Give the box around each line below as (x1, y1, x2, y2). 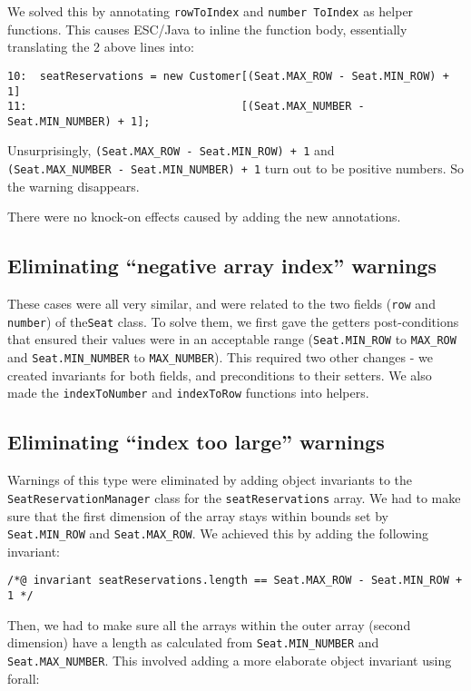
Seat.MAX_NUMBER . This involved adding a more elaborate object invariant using (7, 650, 452, 669)
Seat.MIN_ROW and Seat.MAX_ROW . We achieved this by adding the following (7, 524, 428, 543)
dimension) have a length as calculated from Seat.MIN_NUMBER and (7, 633, 379, 652)
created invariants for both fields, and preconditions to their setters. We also (7, 365, 432, 384)
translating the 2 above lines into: (7, 37, 194, 56)
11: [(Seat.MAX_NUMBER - (7, 100, 365, 114)
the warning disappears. (7, 176, 140, 195)
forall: (7, 668, 40, 687)
